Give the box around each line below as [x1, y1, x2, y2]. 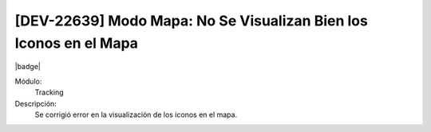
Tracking [34, 87, 64, 97]
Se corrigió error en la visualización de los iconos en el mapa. [34, 110, 238, 119]
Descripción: [14, 99, 57, 108]
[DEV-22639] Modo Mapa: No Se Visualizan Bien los [14, 12, 369, 29]
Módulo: [14, 76, 42, 86]
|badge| [14, 62, 42, 72]
